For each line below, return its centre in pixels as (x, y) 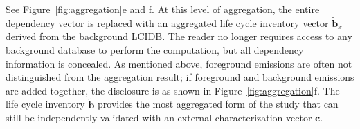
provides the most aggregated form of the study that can (218, 104)
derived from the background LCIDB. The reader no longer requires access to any (179, 36)
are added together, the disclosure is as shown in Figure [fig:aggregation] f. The (173, 90)
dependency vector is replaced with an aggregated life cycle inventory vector (167, 22)
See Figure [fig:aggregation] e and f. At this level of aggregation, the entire (163, 9)
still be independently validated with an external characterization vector (159, 118)
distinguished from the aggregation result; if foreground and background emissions (180, 77)
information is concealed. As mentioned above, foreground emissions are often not (179, 63)
